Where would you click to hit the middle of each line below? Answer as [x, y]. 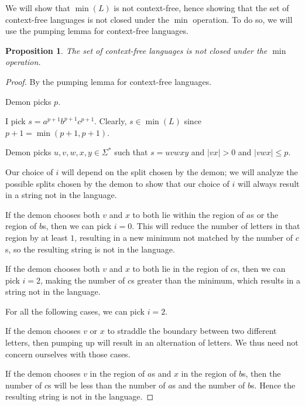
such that [131, 152]
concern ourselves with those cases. [68, 354]
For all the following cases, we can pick [75, 311]
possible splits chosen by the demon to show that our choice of [117, 183]
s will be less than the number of [107, 385]
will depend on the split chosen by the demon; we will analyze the [179, 171]
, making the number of [83, 280]
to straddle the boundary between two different [192, 331]
